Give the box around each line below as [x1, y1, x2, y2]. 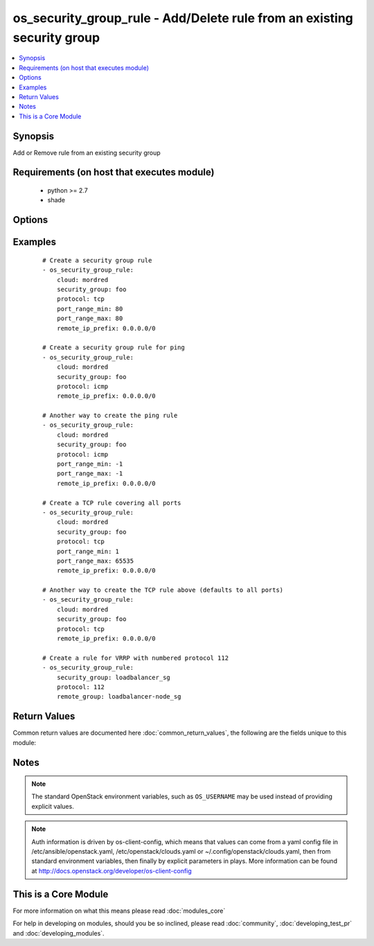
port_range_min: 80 [56, 305, 123, 313]
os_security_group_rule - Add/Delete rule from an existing [12, 10, 353, 26]
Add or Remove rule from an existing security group [12, 148, 161, 157]
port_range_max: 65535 [56, 557, 134, 565]
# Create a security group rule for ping [42, 344, 185, 351]
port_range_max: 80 [56, 315, 123, 322]
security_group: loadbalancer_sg [56, 673, 171, 681]
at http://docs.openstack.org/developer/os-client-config [31, 866, 192, 875]
